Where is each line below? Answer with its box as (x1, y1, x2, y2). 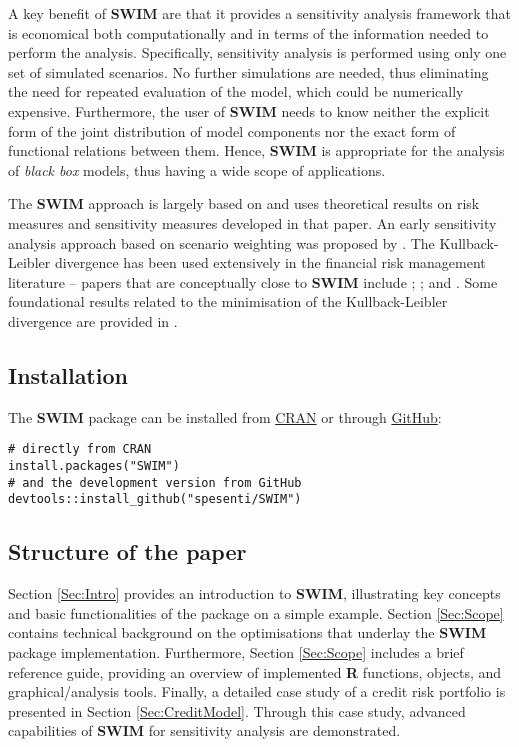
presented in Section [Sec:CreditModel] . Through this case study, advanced (8, 700, 466, 721)
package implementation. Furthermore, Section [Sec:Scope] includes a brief (8, 641, 464, 662)
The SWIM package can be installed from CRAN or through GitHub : (8, 406, 442, 427)
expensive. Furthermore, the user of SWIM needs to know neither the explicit (8, 100, 490, 121)
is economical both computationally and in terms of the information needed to (8, 22, 489, 43)
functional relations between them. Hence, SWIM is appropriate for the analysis (8, 140, 505, 161)
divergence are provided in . (8, 310, 178, 331)
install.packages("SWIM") (8, 458, 180, 473)
